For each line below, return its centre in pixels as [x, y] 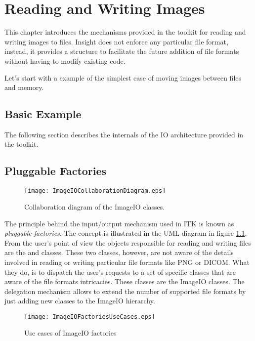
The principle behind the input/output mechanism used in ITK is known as [119, 223]
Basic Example [43, 114]
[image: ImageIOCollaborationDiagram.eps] [95, 191]
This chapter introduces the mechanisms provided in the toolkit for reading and [125, 32]
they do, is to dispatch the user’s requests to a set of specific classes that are [120, 272]
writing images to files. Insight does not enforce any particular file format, [116, 41]
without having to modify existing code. [65, 61]
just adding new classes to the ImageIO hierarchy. [80, 301]
